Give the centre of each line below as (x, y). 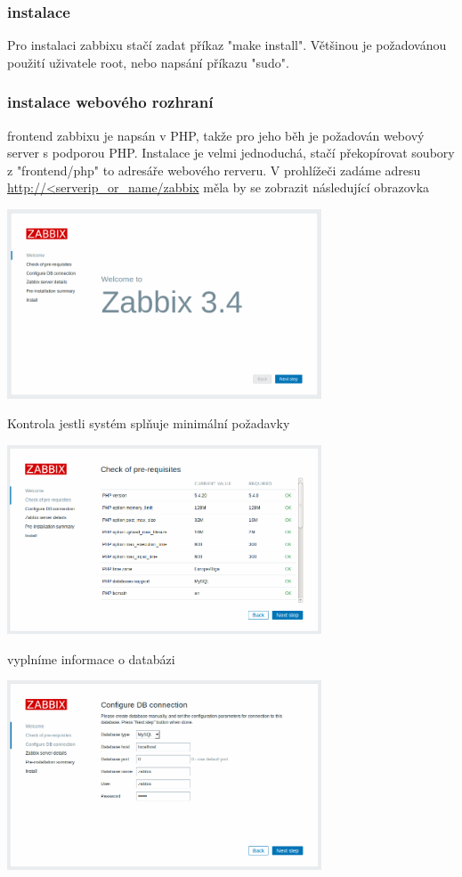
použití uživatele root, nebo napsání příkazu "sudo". (148, 62)
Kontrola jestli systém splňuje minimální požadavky (149, 423)
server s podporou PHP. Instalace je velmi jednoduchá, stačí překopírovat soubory (231, 153)
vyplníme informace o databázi (91, 658)
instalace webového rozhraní (110, 102)
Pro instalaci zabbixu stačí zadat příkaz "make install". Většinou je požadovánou (227, 45)
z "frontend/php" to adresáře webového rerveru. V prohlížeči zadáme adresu (214, 170)
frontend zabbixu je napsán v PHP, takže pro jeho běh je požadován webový (216, 135)
